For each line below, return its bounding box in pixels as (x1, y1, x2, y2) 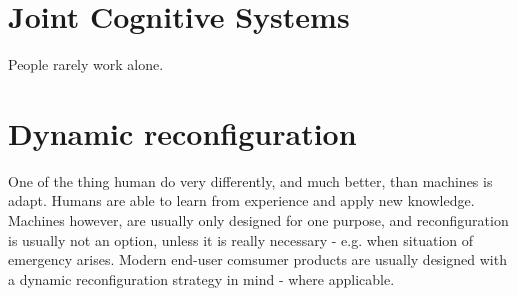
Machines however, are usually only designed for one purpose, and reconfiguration (8, 210, 509, 231)
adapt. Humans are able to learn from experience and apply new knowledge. (8, 190, 475, 211)
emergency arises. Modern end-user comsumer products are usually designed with (8, 249, 507, 270)
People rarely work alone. (8, 54, 164, 75)
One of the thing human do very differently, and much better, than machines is (8, 170, 493, 191)
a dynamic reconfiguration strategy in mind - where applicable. (8, 268, 395, 289)
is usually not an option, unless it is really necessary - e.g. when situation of (8, 229, 474, 250)
